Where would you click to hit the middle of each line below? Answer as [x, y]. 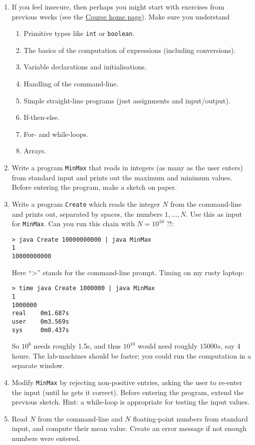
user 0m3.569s [40, 321]
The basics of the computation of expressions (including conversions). [130, 50]
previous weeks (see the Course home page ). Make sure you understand [121, 16]
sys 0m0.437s [40, 330]
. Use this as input [214, 214]
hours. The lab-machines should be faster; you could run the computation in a [131, 355]
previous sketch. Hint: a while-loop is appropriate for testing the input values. [130, 402]
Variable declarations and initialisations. [85, 67]
